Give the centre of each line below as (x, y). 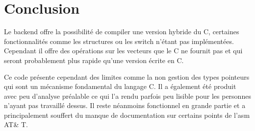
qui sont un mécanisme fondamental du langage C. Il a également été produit (120, 86)
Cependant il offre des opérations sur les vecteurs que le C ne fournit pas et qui (123, 51)
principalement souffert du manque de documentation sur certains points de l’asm (127, 115)
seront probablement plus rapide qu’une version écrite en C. (94, 60)
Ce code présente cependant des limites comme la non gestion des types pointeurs (127, 76)
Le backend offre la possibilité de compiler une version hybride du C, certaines (122, 32)
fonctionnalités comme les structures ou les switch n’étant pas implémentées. (119, 41)
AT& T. (16, 124)
